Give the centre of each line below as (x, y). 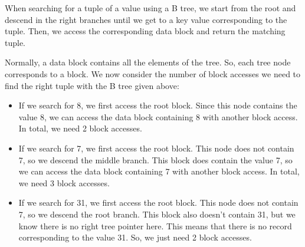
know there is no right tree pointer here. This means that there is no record (155, 225)
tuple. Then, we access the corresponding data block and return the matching (145, 31)
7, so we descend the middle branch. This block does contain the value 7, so (155, 159)
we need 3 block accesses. (64, 182)
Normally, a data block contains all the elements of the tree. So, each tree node (148, 62)
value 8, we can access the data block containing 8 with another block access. (158, 116)
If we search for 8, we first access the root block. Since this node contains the (158, 105)
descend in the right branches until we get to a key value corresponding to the (146, 19)
